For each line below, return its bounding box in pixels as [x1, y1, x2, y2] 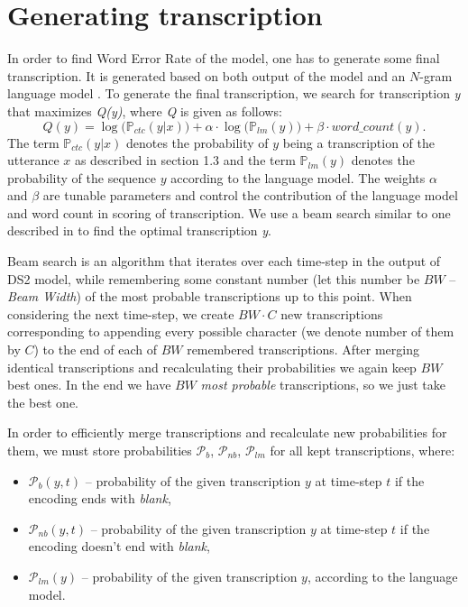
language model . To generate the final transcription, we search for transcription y [7, 84, 461, 103]
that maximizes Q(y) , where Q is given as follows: [7, 101, 282, 120]
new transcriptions [280, 304, 383, 323]
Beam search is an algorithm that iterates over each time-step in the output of [7, 252, 441, 271]
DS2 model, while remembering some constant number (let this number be [7, 269, 420, 288]
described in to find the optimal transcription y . [7, 221, 271, 240]
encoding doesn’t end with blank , [28, 537, 210, 556]
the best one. [7, 392, 79, 411]
